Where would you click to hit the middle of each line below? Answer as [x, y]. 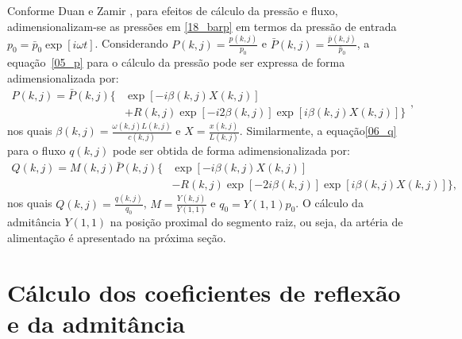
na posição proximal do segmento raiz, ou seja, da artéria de [256, 222]
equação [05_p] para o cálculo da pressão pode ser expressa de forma [176, 62]
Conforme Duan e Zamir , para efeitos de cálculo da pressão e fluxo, [173, 10]
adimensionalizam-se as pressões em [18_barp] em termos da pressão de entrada [202, 26]
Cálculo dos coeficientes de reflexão [204, 292]
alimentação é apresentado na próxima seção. [117, 237]
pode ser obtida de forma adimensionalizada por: [231, 150]
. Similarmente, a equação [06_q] [318, 131]
